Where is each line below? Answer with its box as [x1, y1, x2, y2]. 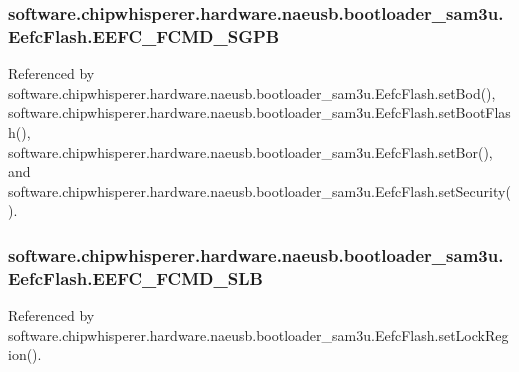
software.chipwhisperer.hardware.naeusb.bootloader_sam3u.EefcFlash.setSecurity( [8, 180, 511, 201]
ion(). [8, 344, 42, 365]
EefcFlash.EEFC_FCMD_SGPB [8, 23, 280, 48]
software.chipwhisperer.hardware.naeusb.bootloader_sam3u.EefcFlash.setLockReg [8, 324, 509, 345]
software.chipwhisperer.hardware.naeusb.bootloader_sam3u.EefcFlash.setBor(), [8, 141, 493, 162]
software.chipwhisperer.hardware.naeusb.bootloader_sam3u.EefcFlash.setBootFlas [8, 102, 511, 123]
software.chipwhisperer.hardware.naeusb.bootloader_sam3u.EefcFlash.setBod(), [8, 82, 496, 103]
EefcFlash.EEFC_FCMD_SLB [8, 265, 263, 290]
